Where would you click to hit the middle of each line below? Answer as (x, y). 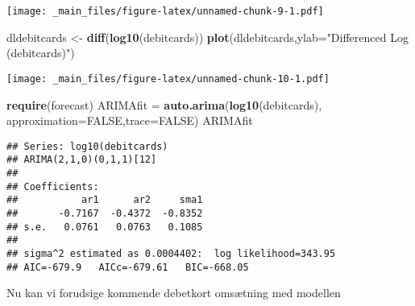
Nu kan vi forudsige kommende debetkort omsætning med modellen (174, 293)
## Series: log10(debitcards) (87, 146)
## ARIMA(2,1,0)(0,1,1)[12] (82, 160)
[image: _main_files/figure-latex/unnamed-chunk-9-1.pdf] (165, 11)
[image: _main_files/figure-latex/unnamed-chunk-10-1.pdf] (168, 79)
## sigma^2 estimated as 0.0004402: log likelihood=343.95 (171, 253)
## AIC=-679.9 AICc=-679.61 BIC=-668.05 (128, 267)
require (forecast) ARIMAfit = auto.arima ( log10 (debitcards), (164, 104)
